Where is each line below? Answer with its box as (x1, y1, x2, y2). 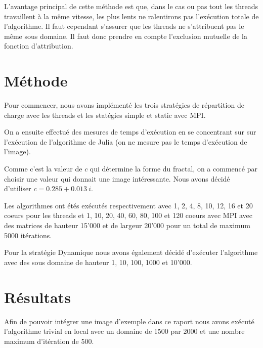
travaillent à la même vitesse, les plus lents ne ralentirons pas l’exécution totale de (4, 11, 259, 21)
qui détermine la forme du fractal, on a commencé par (90, 163, 257, 174)
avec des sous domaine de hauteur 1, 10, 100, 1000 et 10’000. (4, 256, 192, 267)
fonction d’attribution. (4, 40, 73, 51)
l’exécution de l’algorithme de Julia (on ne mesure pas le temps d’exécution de (4, 136, 247, 147)
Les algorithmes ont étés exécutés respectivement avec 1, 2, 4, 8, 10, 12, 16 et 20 (4, 200, 253, 210)
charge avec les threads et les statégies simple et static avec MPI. (4, 109, 206, 120)
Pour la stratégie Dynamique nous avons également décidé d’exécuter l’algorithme (4, 247, 258, 257)
